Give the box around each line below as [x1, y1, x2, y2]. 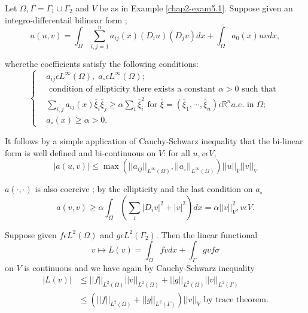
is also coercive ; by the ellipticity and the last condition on [35, 183, 253, 195]
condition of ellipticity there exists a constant [49, 85, 216, 94]
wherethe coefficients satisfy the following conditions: [5, 57, 199, 70]
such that [242, 85, 276, 94]
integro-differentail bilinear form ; [5, 13, 127, 26]
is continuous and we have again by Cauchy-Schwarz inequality [24, 262, 255, 274]
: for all [163, 146, 190, 159]
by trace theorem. [203, 295, 269, 304]
